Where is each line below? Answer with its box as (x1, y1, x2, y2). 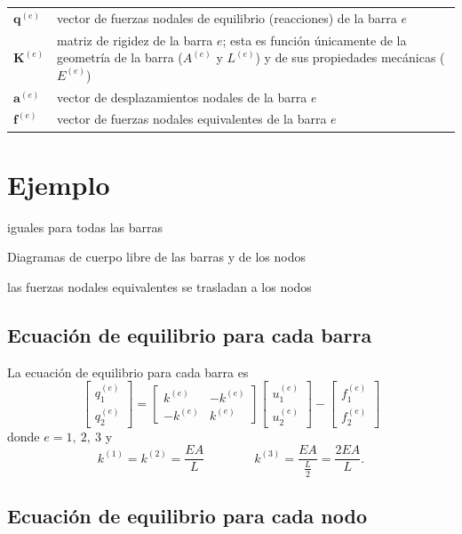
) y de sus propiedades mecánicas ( (255, 48, 445, 67)
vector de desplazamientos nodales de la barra (57, 87, 307, 106)
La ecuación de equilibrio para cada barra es (7, 362, 249, 381)
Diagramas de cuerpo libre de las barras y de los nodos (7, 247, 306, 266)
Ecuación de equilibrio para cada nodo (7, 502, 368, 530)
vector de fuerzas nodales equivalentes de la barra (57, 109, 327, 128)
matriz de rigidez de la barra (57, 30, 213, 49)
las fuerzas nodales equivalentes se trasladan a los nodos (7, 277, 312, 295)
